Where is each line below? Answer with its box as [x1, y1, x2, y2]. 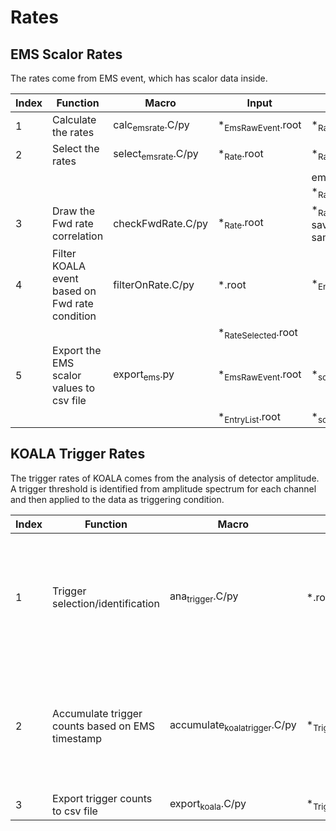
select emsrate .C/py [113, 147, 199, 163]
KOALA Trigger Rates [10, 446, 146, 463]
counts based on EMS [52, 719, 155, 733]
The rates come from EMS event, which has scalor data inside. [10, 72, 268, 84]
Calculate [52, 113, 97, 126]
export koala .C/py [169, 797, 247, 813]
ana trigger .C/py [169, 589, 239, 605]
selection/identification [52, 596, 160, 610]
